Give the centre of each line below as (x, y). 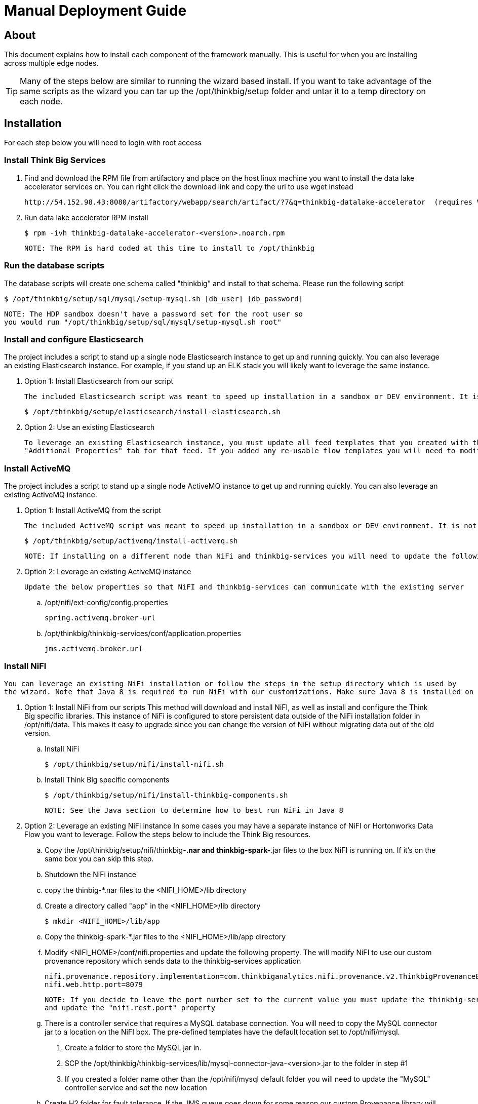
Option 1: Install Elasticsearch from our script (99, 381)
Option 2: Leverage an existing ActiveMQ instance (108, 572)
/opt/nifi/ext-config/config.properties (106, 603)
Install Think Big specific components (107, 779)
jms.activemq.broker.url (94, 649)
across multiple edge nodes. (51, 63)
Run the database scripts (54, 266)
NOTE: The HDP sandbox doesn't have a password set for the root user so (154, 314)
